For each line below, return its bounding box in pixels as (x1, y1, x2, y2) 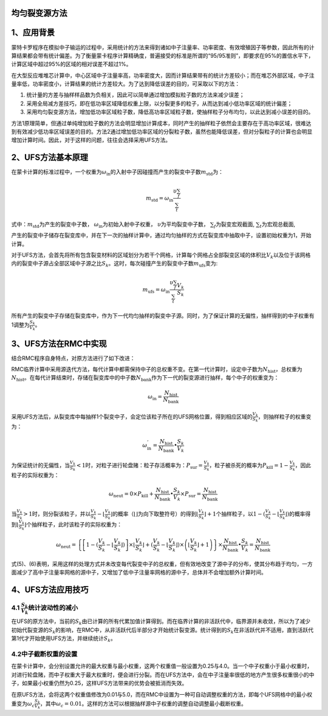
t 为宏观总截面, (259, 220, 296, 229)
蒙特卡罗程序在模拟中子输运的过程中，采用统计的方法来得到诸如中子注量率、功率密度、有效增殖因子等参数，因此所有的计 (11, 43, 315, 51)
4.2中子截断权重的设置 (11, 650, 78, 658)
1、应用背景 (11, 27, 55, 38)
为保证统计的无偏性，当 (11, 462, 70, 469)
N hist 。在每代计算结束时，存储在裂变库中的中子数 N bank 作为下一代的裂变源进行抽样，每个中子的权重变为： (11, 374, 279, 383)
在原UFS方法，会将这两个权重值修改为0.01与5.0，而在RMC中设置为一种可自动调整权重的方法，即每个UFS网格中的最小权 (11, 690, 313, 698)
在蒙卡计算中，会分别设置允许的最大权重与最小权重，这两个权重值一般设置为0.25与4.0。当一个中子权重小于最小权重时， (11, 663, 313, 670)
